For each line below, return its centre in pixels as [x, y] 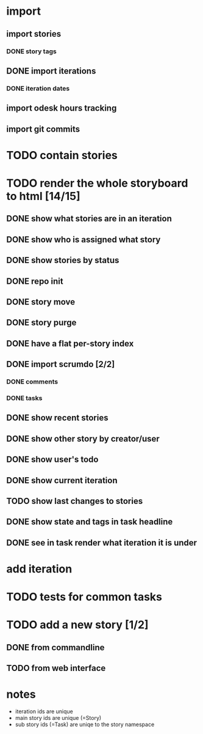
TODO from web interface [56, 668]
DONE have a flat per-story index [70, 343]
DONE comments [32, 382]
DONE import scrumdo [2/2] [61, 364]
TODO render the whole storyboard [97, 183]
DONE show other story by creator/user [83, 439]
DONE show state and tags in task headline [90, 522]
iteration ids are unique [44, 711]
